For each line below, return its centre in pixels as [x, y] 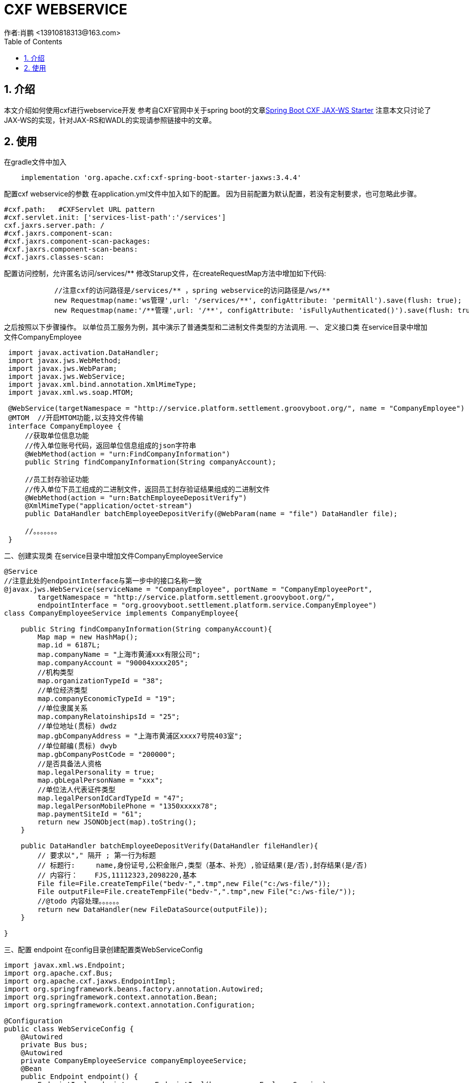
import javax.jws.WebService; [67, 377]
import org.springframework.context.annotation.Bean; [111, 997]
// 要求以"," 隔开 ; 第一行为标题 [97, 856]
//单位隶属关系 [63, 708]
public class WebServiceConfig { [69, 1029]
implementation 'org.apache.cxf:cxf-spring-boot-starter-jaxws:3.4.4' [161, 178]
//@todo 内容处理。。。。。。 [80, 901]
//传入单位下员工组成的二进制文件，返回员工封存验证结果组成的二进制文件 [147, 490]
